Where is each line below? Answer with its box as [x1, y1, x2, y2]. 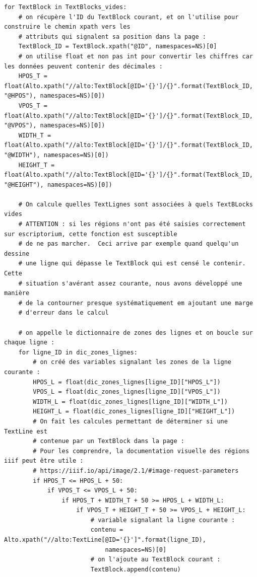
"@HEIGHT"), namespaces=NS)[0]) [4, 181, 112, 188]
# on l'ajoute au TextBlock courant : [90, 556, 221, 563]
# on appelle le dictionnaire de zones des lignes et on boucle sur [18, 329, 253, 336]
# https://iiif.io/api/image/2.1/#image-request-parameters [33, 467, 239, 474]
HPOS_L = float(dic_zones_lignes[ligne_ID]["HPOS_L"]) [33, 378, 221, 386]
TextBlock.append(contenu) [90, 565, 181, 573]
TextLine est [4, 427, 47, 435]
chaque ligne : [4, 339, 55, 346]
